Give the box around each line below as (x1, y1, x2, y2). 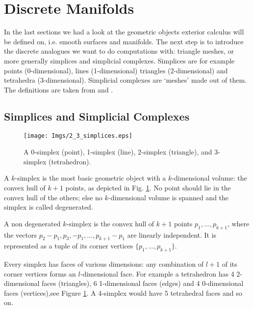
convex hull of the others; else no (4, 192, 102, 202)
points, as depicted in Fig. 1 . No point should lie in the (65, 182, 231, 192)
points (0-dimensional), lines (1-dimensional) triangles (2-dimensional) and (4, 65, 228, 75)
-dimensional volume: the (172, 173, 247, 183)
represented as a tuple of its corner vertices (4, 241, 133, 251)
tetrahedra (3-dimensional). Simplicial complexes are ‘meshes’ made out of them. (4, 75, 247, 85)
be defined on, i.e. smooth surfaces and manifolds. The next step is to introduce (4, 36, 244, 46)
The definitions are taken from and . (4, 84, 113, 94)
